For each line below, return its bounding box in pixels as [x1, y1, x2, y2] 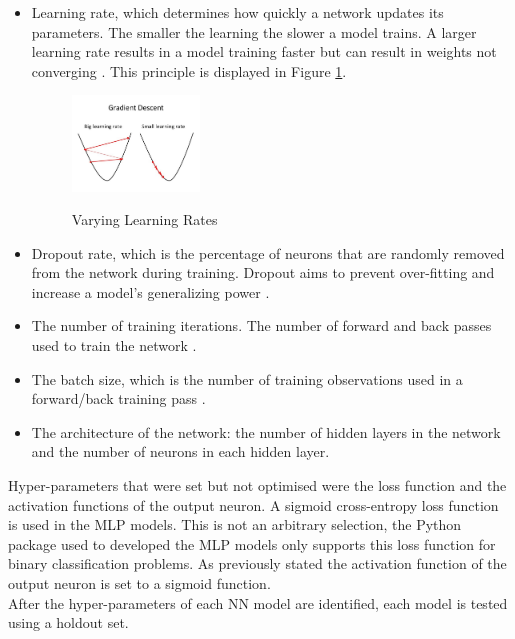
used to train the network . [31, 335, 197, 356]
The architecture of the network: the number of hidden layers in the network [31, 421, 501, 442]
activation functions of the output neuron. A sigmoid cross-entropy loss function [8, 494, 499, 515]
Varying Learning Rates [71, 209, 218, 230]
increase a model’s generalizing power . [31, 281, 270, 302]
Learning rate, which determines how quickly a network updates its [31, 2, 444, 22]
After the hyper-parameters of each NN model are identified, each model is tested [8, 592, 508, 613]
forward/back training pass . [31, 388, 206, 409]
